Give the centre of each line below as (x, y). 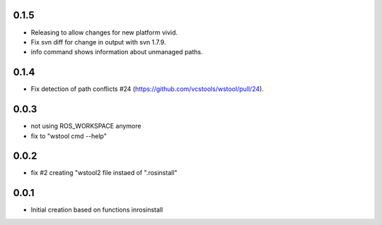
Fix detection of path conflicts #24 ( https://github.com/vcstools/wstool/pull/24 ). (147, 89)
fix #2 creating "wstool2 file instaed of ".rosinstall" (104, 173)
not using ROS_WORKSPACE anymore (86, 126)
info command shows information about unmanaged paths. (117, 52)
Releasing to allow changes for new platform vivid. (104, 32)
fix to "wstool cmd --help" (69, 136)
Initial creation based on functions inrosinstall (97, 210)
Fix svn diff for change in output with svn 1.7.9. (98, 42)
